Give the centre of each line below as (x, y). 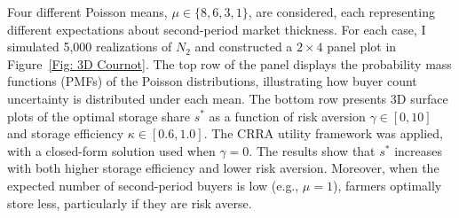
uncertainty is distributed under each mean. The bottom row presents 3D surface (228, 98)
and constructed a (244, 47)
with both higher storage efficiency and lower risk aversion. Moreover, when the (223, 168)
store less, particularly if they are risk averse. (130, 202)
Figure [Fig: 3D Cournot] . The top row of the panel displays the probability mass (229, 63)
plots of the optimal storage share (99, 116)
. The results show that (312, 150)
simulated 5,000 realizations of (90, 47)
